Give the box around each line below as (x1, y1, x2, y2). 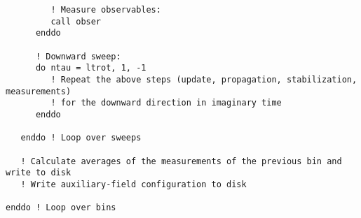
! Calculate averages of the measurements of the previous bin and (20, 156, 342, 166)
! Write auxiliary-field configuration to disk (20, 179, 247, 189)
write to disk (6, 168, 71, 178)
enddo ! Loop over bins (6, 203, 116, 213)
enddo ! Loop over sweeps (20, 133, 142, 143)
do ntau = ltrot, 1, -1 (35, 63, 147, 73)
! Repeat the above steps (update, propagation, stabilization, (50, 74, 357, 85)
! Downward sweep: (35, 51, 121, 61)
